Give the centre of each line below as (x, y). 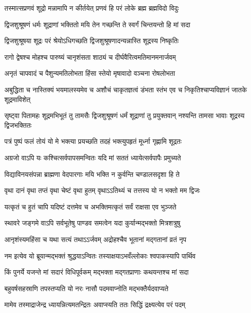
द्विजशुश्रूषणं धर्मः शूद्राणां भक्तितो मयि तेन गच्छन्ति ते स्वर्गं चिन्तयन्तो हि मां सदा (98, 24)
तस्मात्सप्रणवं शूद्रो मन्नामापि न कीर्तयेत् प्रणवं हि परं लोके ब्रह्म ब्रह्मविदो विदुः (92, 8)
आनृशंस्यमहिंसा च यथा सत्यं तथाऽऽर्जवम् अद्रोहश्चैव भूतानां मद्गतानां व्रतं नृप (95, 239)
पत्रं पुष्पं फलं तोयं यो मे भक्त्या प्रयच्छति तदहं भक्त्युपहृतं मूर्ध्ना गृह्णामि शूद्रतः (93, 141)
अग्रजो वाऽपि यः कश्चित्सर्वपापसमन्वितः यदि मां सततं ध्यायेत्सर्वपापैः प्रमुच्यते (93, 157)
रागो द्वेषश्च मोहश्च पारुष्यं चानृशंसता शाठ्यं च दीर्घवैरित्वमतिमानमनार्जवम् (90, 57)
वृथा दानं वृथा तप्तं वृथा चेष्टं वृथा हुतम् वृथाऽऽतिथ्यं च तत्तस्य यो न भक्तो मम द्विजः (102, 190)
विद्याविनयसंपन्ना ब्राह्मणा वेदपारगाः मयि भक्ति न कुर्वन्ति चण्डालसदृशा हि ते (92, 174)
